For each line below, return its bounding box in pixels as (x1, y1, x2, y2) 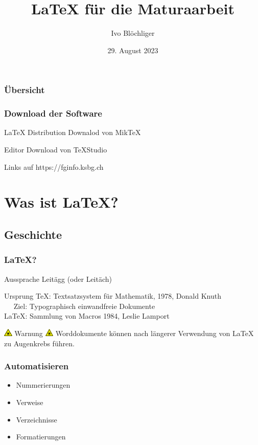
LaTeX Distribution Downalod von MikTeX (4, 127, 141, 138)
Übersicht (4, 83, 45, 96)
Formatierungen (16, 431, 66, 442)
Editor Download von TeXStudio (4, 144, 107, 155)
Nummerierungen (16, 380, 71, 390)
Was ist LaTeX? (4, 191, 119, 212)
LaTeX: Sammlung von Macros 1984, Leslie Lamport (4, 310, 170, 321)
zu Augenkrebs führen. (4, 338, 75, 348)
